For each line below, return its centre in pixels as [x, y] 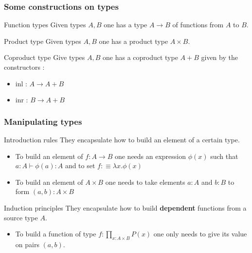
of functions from [198, 25]
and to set [80, 165]
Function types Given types [45, 25]
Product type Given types [43, 41]
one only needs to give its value [200, 234]
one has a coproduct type [140, 57]
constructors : [24, 67]
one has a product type [134, 41]
